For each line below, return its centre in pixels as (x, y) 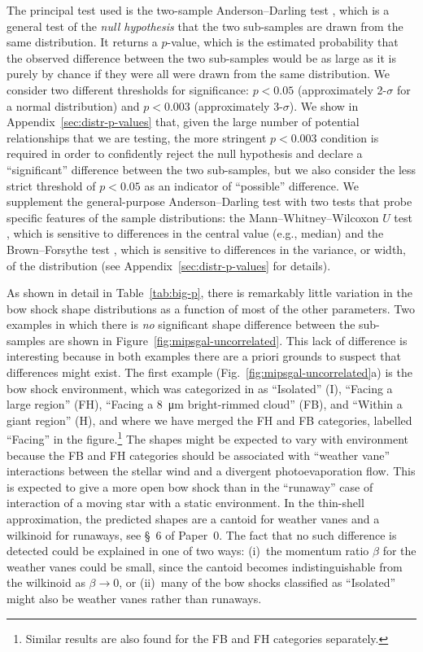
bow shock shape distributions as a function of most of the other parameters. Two (211, 308)
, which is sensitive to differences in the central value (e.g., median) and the (195, 233)
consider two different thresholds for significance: (128, 89)
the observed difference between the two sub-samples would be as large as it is (201, 57)
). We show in (324, 105)
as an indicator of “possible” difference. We (252, 185)
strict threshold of (51, 185)
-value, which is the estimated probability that (283, 42)
